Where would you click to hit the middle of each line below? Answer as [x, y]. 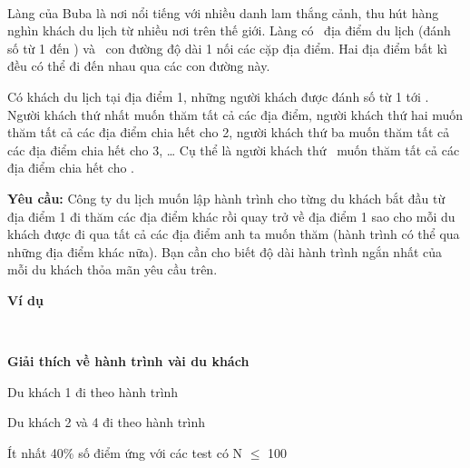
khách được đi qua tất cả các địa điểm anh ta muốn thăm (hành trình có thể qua [234, 234]
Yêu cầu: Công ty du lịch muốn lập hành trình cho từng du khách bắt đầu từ [226, 198]
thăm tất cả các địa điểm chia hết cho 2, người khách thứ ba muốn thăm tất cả [229, 132]
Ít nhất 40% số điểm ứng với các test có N [125, 452]
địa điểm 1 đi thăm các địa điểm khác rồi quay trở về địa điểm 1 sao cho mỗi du [231, 216]
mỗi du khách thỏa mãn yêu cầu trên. [113, 269]
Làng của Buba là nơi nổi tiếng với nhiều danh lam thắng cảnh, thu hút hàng [223, 12]
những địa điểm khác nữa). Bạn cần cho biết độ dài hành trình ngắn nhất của [225, 251]
